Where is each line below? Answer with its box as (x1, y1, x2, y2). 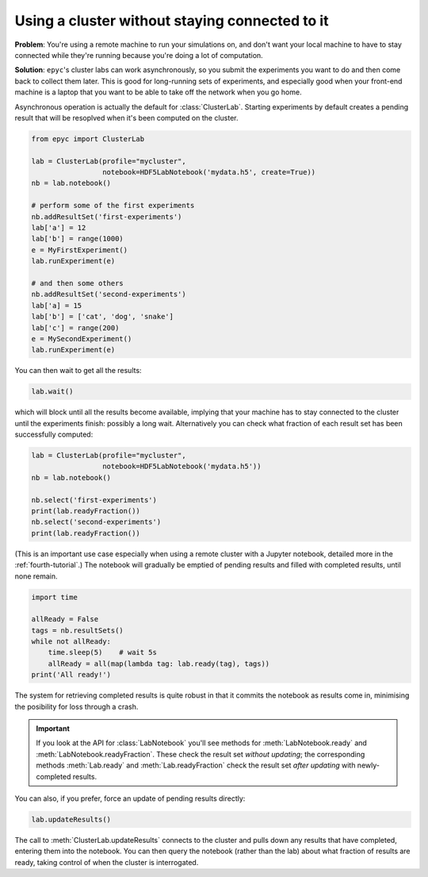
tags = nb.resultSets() (31, 625, 124, 635)
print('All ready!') (31, 671, 111, 679)
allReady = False (31, 615, 99, 624)
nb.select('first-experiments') (31, 495, 158, 504)
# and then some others (31, 279, 124, 287)
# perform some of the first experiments (31, 201, 195, 210)
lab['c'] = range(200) (31, 323, 120, 333)
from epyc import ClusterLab (31, 134, 145, 143)
